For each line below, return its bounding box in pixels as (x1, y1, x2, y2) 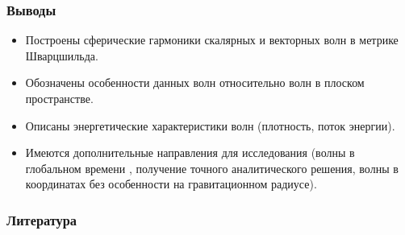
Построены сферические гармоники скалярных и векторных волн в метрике (25, 31, 399, 48)
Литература (6, 209, 77, 229)
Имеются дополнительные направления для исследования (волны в (25, 144, 355, 161)
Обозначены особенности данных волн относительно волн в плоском (25, 74, 365, 91)
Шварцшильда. (25, 47, 98, 64)
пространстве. (25, 90, 94, 106)
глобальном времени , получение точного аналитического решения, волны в (25, 159, 399, 176)
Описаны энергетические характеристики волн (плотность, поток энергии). (25, 117, 395, 134)
